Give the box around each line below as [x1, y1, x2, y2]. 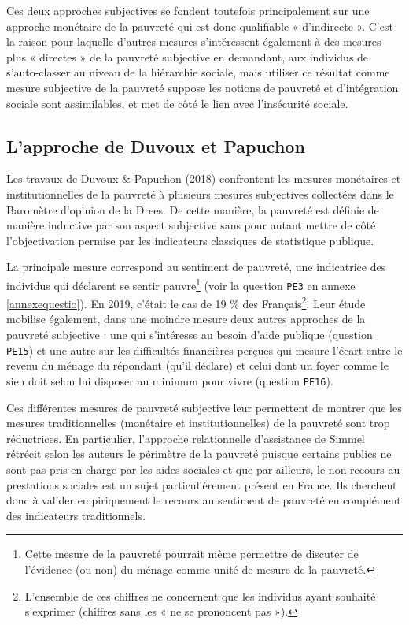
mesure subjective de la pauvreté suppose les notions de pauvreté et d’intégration [6, 79, 399, 95]
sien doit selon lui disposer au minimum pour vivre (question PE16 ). [6, 372, 333, 389]
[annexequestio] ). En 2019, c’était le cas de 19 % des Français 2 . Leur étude [6, 293, 366, 311]
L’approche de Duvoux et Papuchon [6, 133, 305, 158]
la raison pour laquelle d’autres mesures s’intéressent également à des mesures [6, 33, 381, 50]
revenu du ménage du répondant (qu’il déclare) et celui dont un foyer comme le [6, 357, 389, 374]
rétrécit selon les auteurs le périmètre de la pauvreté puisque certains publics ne [6, 445, 392, 462]
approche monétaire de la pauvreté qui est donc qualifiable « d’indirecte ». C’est [6, 17, 393, 34]
